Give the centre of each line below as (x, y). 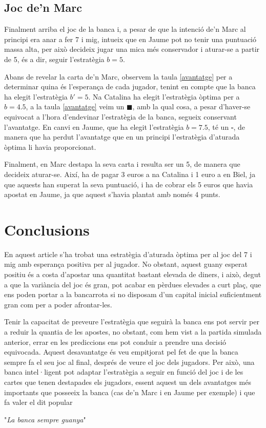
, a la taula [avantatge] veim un (75, 106)
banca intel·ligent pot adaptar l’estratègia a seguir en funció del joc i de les (124, 372)
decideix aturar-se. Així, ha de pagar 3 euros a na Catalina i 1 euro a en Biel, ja (130, 174)
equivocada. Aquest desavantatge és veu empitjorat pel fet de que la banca (121, 352)
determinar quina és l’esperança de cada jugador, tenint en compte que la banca (130, 86)
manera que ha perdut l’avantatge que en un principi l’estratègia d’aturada (122, 137)
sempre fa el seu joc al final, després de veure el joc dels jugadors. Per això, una (129, 362)
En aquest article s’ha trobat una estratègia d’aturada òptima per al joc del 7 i (128, 254)
